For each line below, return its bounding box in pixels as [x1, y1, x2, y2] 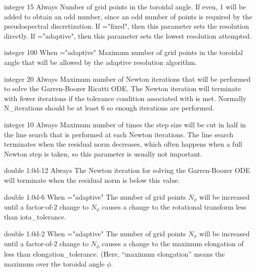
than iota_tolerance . [4, 212, 66, 222]
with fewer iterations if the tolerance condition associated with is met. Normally [4, 93, 247, 103]
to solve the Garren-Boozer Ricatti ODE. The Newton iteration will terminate [4, 83, 241, 94]
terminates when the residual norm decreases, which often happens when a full [4, 139, 242, 149]
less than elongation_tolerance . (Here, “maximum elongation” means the [4, 248, 225, 259]
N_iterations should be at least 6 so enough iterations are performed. [4, 103, 214, 113]
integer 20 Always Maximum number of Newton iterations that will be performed [4, 73, 251, 84]
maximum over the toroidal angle [4, 258, 105, 269]
